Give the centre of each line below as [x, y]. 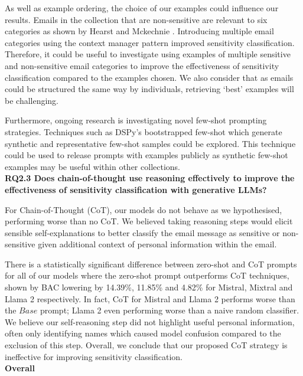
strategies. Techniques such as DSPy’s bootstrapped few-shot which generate [144, 131]
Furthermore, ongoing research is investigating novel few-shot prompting [136, 120]
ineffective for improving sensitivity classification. [94, 356]
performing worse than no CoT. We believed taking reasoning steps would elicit [149, 221]
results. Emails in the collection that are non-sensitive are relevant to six [136, 19]
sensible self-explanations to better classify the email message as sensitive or [142, 232]
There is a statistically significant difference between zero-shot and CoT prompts [151, 264]
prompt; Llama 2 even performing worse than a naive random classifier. [170, 310]
